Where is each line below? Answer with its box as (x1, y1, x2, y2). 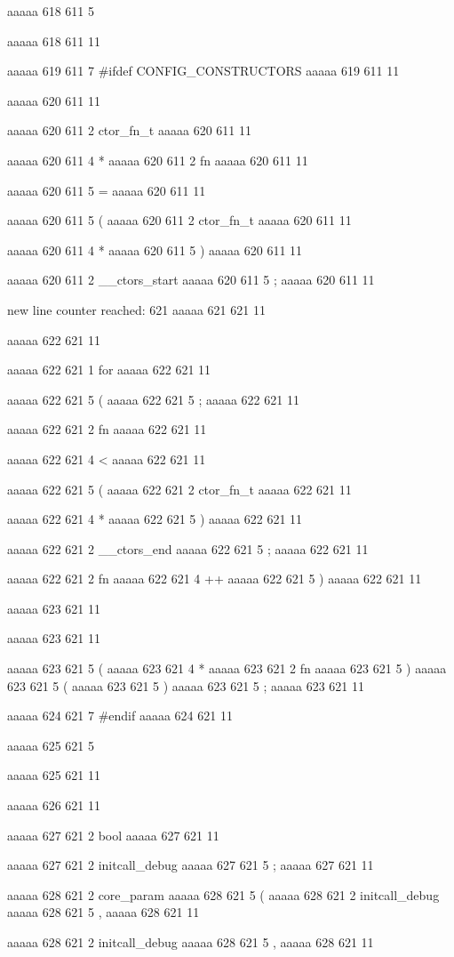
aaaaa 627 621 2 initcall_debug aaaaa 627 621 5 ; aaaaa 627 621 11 (7, 856, 374, 874)
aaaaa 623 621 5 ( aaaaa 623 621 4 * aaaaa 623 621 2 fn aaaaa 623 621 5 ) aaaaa (7, 659, 447, 678)
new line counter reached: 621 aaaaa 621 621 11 (7, 300, 266, 318)
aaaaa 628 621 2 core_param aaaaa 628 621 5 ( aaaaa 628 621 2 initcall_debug (7, 885, 440, 904)
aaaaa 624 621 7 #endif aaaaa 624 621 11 (7, 706, 233, 725)
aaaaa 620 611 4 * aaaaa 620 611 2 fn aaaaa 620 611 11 (7, 150, 308, 169)
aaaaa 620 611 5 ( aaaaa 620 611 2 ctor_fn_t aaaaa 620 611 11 (7, 211, 352, 229)
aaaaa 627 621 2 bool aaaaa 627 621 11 (7, 825, 219, 844)
